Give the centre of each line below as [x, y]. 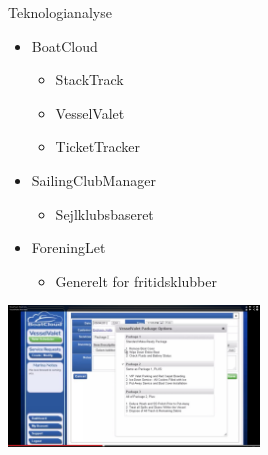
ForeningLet [68, 247]
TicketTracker [98, 146]
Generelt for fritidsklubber [136, 280]
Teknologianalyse [60, 12]
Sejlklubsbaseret [104, 213]
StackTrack [89, 79]
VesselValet [90, 112]
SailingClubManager [93, 179]
